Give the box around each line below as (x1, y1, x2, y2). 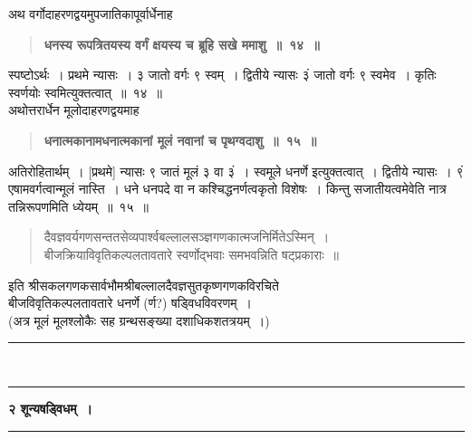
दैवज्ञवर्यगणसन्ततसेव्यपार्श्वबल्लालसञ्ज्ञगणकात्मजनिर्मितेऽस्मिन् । (43, 227, 330, 246)
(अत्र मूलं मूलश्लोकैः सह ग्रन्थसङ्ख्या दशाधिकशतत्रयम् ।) (8, 310, 270, 329)
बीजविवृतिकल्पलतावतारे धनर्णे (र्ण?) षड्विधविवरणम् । (8, 293, 252, 312)
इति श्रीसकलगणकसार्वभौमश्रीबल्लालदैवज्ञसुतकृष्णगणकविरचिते (8, 275, 279, 294)
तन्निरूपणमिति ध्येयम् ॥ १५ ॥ (8, 196, 149, 215)
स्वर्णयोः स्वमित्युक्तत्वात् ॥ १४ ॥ (8, 82, 162, 101)
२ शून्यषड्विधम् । (8, 398, 93, 417)
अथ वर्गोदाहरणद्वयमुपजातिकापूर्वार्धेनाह (8, 5, 173, 23)
